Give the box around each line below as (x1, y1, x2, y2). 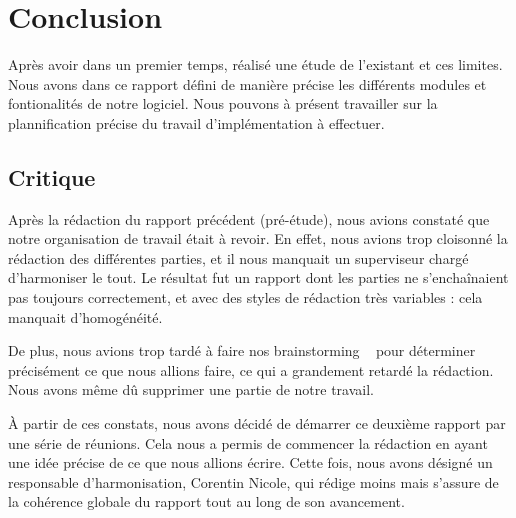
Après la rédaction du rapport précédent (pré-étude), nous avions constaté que (8, 208, 490, 229)
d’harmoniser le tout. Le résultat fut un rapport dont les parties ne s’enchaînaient (8, 267, 509, 288)
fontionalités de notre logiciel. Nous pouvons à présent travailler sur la (8, 93, 438, 114)
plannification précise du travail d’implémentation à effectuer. (8, 112, 385, 133)
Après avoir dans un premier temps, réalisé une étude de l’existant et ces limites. (8, 54, 503, 75)
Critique (8, 161, 96, 192)
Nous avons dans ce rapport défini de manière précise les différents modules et (8, 73, 487, 94)
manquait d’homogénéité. (8, 306, 163, 327)
